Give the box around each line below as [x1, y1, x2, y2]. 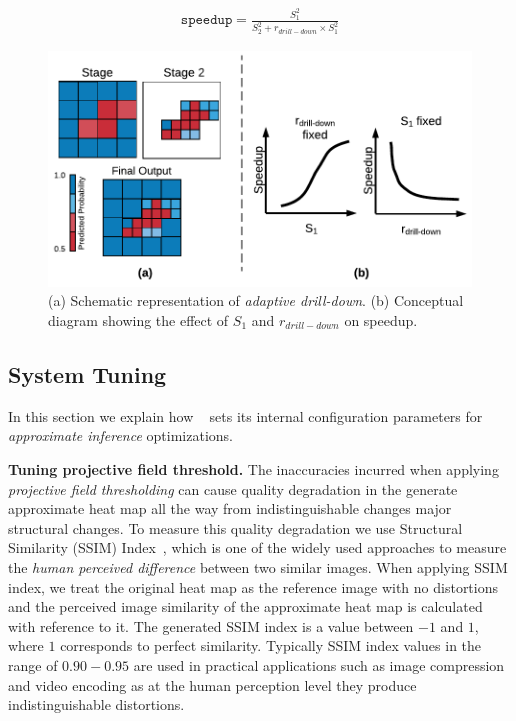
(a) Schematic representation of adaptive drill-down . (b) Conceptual [48, 290, 464, 311]
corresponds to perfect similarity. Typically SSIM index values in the [60, 635, 482, 656]
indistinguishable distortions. [8, 694, 185, 715]
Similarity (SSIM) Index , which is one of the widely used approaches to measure [8, 537, 507, 558]
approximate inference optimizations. [8, 425, 233, 446]
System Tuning [8, 358, 167, 389]
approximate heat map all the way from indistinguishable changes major [8, 498, 452, 519]
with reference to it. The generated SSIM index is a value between [8, 615, 414, 636]
